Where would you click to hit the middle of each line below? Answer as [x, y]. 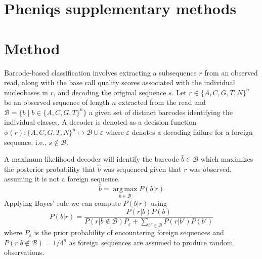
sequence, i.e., [25, 142]
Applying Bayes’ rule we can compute [62, 203]
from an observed [231, 72]
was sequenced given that [142, 169]
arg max [125, 189]
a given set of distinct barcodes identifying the [161, 112]
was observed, [210, 169]
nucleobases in [26, 92]
